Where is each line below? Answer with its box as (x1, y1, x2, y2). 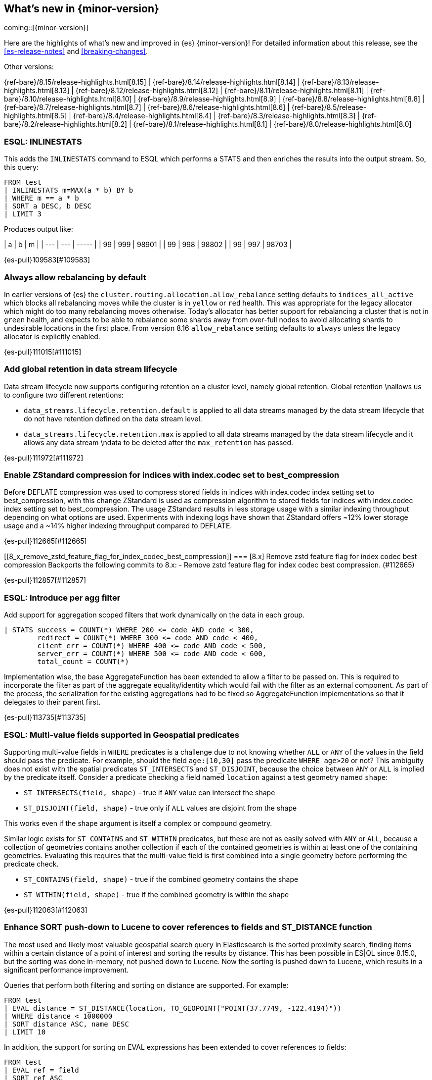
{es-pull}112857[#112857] (4, 576, 86, 585)
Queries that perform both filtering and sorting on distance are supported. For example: (4, 980, 289, 989)
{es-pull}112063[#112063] (4, 905, 87, 914)
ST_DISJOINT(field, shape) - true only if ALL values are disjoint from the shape (24, 803, 297, 812)
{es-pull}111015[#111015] (4, 347, 82, 356)
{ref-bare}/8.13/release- (302, 78, 379, 87)
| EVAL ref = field (4, 1066, 79, 1074)
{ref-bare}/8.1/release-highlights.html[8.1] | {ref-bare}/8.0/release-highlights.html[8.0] (133, 120, 412, 129)
